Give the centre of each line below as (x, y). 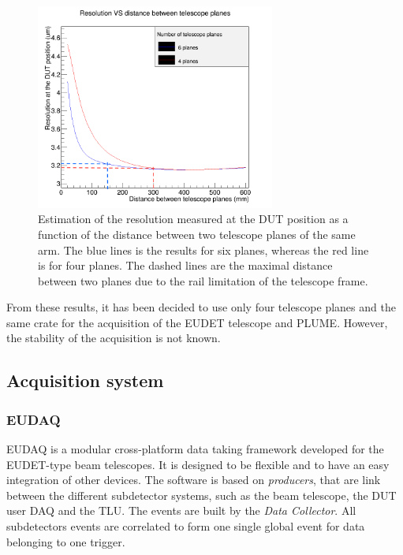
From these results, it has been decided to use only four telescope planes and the (201, 307)
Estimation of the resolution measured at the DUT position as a (193, 219)
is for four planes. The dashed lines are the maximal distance (185, 265)
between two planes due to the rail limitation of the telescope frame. (203, 280)
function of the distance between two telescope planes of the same (197, 234)
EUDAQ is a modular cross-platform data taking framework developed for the (195, 449)
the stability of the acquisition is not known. (114, 338)
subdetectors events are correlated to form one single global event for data (186, 526)
